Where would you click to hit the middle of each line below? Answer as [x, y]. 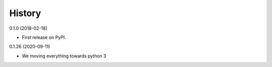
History [25, 13]
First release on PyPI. [44, 37]
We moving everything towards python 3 [64, 56]
